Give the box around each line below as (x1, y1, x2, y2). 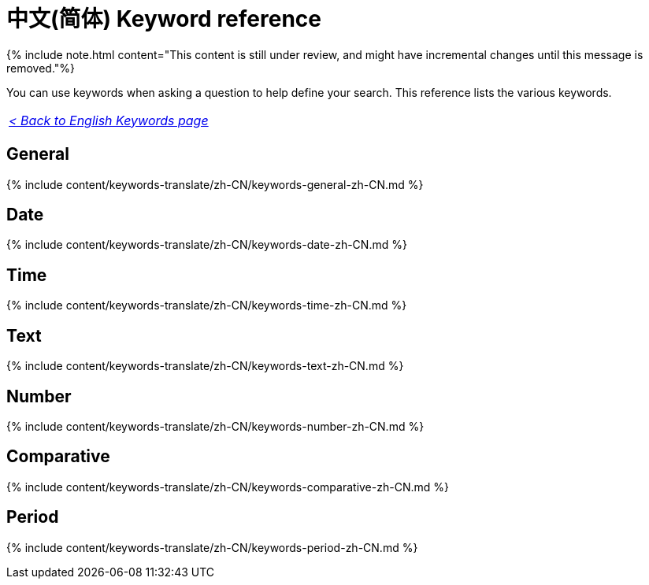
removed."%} (6, 61, 76, 75)
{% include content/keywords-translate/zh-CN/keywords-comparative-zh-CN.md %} (6, 479, 449, 494)
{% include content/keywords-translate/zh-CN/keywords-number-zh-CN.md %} (6, 419, 425, 433)
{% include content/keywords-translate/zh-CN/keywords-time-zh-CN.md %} (6, 298, 407, 313)
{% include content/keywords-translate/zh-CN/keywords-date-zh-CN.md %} (6, 238, 407, 252)
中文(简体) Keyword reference (6, 6, 321, 32)
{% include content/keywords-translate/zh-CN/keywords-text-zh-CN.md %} (6, 359, 404, 373)
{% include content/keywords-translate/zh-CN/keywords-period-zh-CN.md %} (6, 540, 418, 554)
